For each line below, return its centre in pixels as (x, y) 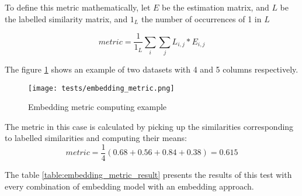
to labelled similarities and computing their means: (96, 138)
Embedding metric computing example (98, 107)
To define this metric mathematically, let (78, 7)
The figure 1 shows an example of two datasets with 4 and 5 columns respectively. (152, 69)
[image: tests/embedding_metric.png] (101, 88)
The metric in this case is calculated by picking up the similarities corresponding (149, 126)
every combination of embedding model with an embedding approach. (129, 186)
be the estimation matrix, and (216, 7)
